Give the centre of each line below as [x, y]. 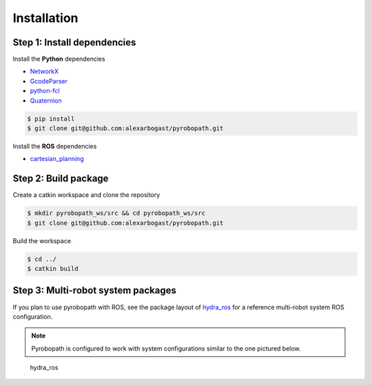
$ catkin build [53, 269]
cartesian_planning [57, 159]
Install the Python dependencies [59, 59]
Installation [45, 18]
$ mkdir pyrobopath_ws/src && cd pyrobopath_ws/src [116, 213]
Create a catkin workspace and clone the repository [86, 195]
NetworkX [44, 72]
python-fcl [45, 91]
